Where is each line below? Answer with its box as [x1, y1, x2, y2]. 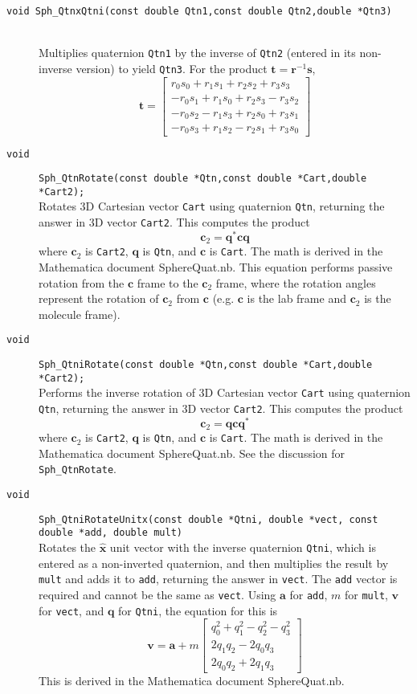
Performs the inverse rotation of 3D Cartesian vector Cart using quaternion [39, 384, 411, 401]
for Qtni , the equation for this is [118, 602, 278, 618]
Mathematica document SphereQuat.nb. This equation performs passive [39, 258, 393, 275]
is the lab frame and [247, 290, 346, 307]
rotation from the [39, 274, 125, 291]
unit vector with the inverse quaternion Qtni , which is [109, 539, 376, 556]
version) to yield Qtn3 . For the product [76, 59, 268, 76]
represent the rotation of [39, 290, 159, 307]
